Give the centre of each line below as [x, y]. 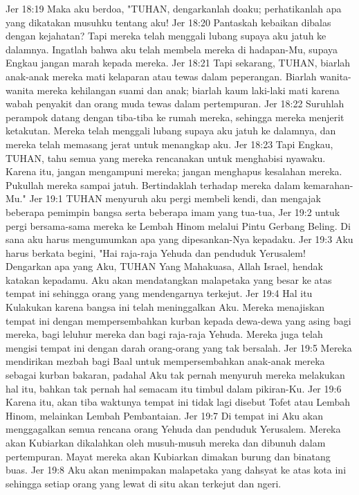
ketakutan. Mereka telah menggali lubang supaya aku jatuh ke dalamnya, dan [171, 130]
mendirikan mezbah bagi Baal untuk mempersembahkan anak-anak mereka [165, 361]
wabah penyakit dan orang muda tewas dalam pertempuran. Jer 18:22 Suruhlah [175, 103]
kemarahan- [328, 184]
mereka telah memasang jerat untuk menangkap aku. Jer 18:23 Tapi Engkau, [169, 144]
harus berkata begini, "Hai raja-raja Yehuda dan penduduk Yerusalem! [156, 252]
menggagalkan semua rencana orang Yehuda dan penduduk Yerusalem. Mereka [173, 429]
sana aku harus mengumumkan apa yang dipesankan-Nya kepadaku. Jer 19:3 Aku [179, 239]
